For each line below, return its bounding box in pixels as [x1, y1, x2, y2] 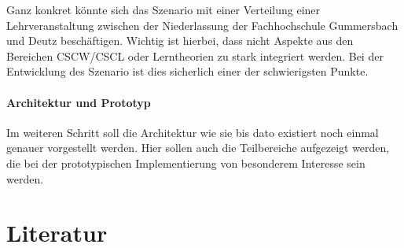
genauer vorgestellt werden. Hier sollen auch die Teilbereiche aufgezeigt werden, [6, 139, 390, 156]
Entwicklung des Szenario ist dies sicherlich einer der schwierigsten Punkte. [6, 63, 369, 80]
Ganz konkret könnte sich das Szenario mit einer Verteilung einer [6, 2, 321, 17]
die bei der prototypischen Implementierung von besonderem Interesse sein [6, 154, 365, 171]
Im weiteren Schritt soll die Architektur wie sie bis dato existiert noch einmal [6, 124, 379, 140]
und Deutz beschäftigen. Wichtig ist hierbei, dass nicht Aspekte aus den [6, 32, 354, 49]
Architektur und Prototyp [6, 94, 151, 110]
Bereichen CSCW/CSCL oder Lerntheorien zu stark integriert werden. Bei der [6, 47, 384, 64]
